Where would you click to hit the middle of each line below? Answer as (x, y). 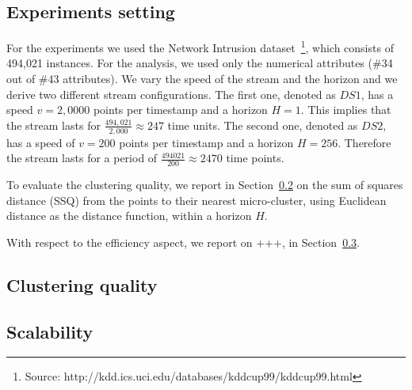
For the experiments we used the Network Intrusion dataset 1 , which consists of (200, 46)
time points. (255, 158)
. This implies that (346, 110)
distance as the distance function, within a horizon (129, 216)
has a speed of (41, 142)
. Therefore (364, 142)
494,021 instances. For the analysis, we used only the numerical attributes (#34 (200, 63)
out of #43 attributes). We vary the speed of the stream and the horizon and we (202, 79)
